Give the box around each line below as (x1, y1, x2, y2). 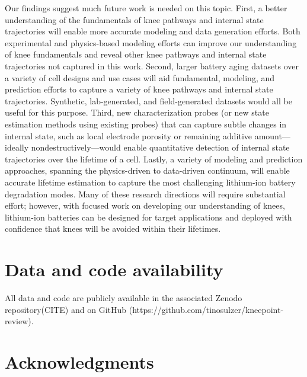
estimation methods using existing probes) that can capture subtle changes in (5, 117, 287, 130)
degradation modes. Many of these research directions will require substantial (5, 187, 286, 200)
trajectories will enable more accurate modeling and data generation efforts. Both (5, 25, 300, 37)
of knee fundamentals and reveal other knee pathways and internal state (5, 48, 267, 60)
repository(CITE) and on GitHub (5, 303, 127, 315)
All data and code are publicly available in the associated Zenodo (5, 292, 242, 303)
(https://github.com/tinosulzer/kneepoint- (129, 303, 284, 315)
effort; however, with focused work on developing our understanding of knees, (5, 199, 285, 212)
